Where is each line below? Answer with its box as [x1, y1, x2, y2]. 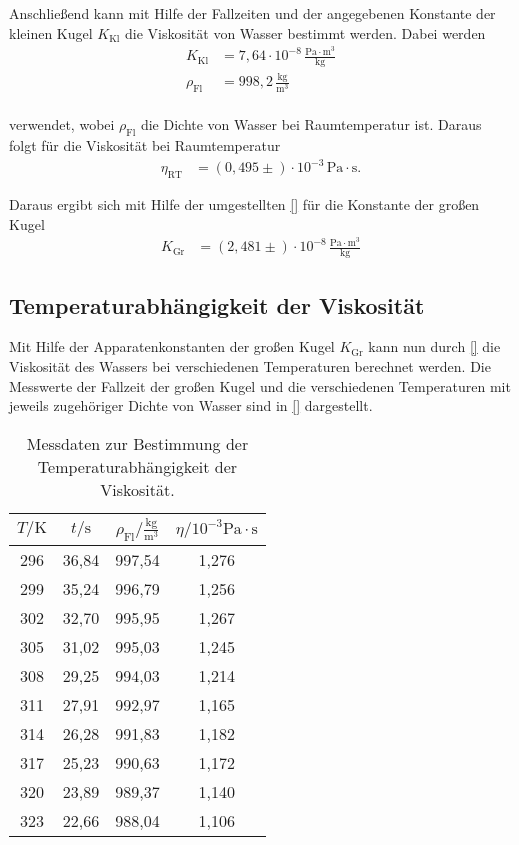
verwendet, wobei [9, 114, 115, 135]
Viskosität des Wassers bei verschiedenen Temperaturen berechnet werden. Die [9, 355, 491, 376]
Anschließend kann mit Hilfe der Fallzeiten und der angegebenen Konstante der [9, 3, 496, 23]
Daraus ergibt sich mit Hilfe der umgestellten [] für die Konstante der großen [9, 194, 480, 214]
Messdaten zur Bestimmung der [26, 431, 249, 455]
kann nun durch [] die [368, 336, 501, 357]
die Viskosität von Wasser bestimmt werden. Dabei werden [124, 22, 486, 43]
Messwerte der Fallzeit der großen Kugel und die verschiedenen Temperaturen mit [9, 375, 511, 396]
